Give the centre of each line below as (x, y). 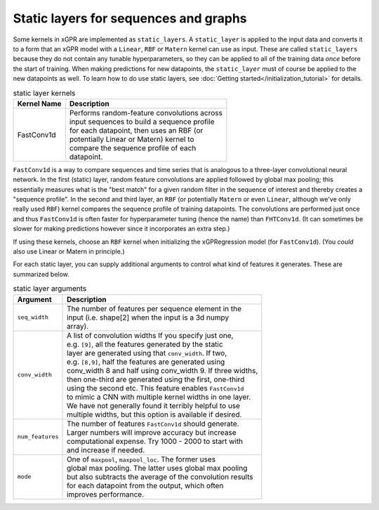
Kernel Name (40, 103)
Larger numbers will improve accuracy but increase (152, 432)
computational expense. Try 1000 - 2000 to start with (155, 441)
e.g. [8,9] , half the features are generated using (146, 362)
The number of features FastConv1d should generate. (153, 424)
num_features (38, 437)
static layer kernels (44, 93)
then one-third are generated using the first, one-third (156, 379)
